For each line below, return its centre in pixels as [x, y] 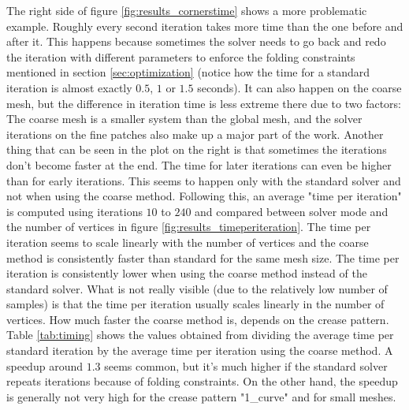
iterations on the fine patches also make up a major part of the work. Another [195, 134]
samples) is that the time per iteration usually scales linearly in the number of [195, 304]
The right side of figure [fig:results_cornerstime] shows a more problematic [187, 10]
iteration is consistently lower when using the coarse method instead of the [187, 273]
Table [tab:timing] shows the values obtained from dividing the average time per [200, 335]
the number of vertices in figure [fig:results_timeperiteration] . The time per [189, 227]
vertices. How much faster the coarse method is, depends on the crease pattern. [198, 319]
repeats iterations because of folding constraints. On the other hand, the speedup [202, 381]
